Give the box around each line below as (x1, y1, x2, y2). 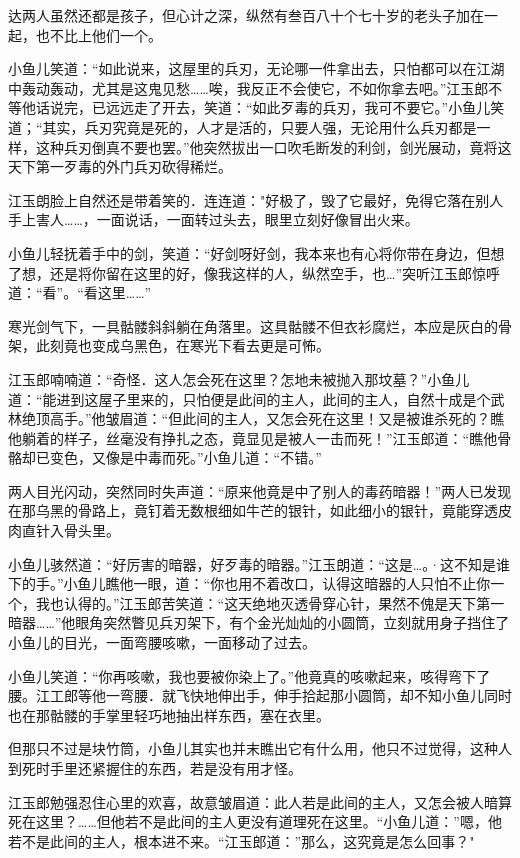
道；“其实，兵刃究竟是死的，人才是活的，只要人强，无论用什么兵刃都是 (8, 116, 477, 137)
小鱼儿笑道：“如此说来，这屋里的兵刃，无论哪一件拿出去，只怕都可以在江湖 (8, 58, 505, 79)
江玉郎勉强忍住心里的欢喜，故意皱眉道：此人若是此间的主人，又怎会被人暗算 (8, 791, 512, 812)
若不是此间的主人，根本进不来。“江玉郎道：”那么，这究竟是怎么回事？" (8, 830, 475, 851)
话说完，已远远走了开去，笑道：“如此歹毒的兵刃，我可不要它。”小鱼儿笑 (35, 97, 505, 118)
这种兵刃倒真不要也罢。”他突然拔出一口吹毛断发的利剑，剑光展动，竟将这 (35, 136, 512, 157)
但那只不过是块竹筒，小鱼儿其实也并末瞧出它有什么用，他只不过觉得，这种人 (8, 738, 512, 759)
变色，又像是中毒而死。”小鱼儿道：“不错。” (49, 447, 322, 468)
